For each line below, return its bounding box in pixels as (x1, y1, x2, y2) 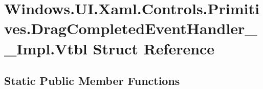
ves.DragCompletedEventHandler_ (4, 18, 257, 39)
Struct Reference (93, 38, 215, 58)
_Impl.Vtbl (4, 38, 87, 58)
